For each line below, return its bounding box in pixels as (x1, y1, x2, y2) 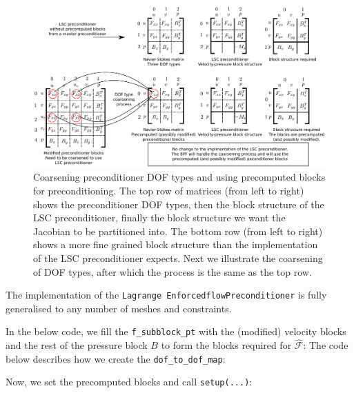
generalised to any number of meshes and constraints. (6, 301, 232, 315)
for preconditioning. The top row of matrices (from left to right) (33, 183, 304, 197)
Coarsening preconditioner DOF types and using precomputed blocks (33, 170, 326, 184)
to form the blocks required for (161, 338, 292, 352)
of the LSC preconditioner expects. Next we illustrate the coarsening (33, 250, 323, 265)
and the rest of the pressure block (6, 338, 148, 352)
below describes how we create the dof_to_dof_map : (6, 351, 226, 365)
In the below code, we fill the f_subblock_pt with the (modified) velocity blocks (6, 324, 346, 339)
